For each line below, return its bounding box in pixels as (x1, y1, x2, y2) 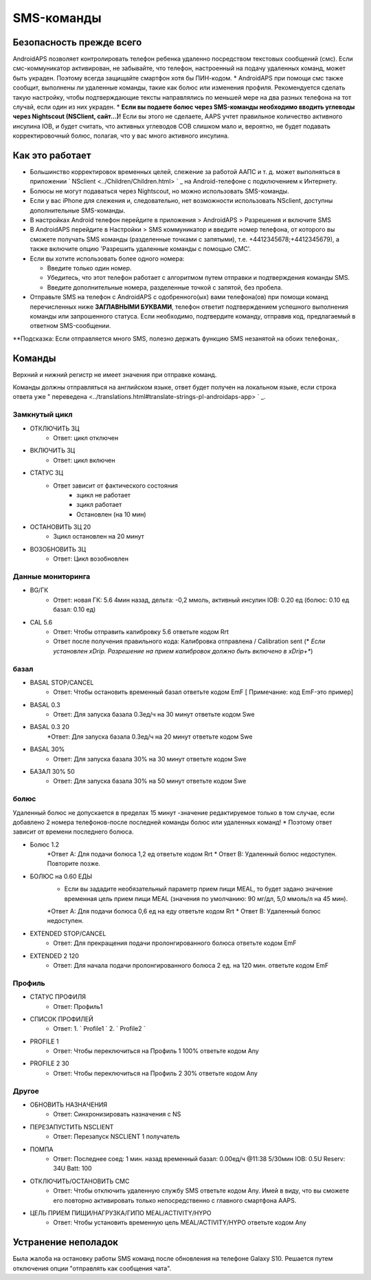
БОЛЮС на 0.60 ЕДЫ (30, 872, 93, 880)
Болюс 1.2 (30, 840, 60, 849)
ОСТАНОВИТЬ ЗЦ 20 (30, 523, 91, 531)
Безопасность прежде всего (12, 36, 142, 48)
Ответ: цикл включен (53, 456, 115, 464)
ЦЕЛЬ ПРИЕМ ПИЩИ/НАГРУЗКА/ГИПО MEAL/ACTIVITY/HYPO (30, 1208, 212, 1217)
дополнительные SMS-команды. (30, 206, 126, 215)
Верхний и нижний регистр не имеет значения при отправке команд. (12, 370, 217, 378)
